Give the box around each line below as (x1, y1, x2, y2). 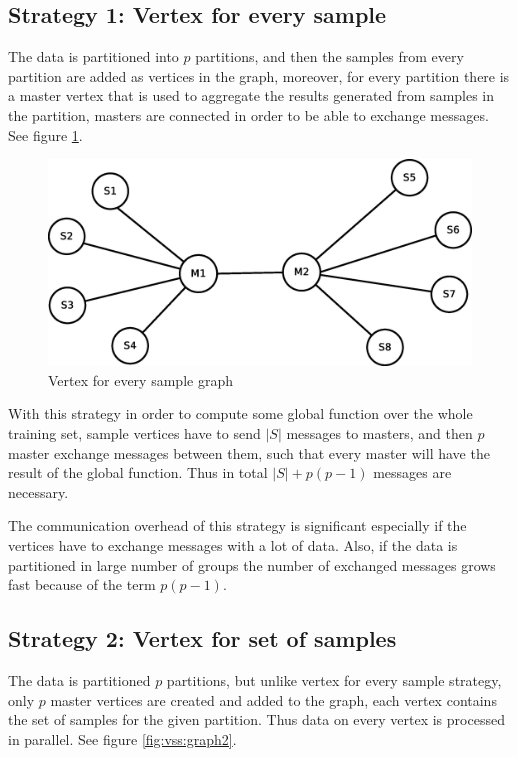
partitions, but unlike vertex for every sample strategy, (166, 669, 502, 690)
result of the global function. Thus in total (8, 462, 268, 483)
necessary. (8, 481, 69, 502)
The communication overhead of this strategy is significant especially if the (8, 515, 467, 536)
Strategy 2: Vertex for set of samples (8, 623, 397, 654)
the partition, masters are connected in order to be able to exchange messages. (8, 104, 489, 125)
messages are (373, 462, 452, 483)
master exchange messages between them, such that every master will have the (8, 442, 490, 463)
